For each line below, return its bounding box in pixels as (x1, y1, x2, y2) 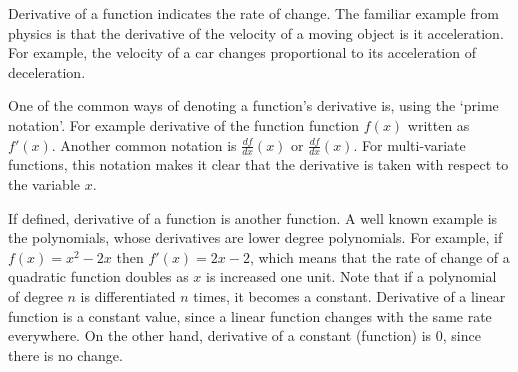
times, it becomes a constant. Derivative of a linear (193, 285, 506, 306)
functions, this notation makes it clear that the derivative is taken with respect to (8, 154, 509, 175)
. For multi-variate (353, 134, 466, 155)
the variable (8, 173, 80, 194)
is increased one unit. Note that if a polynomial (206, 266, 497, 287)
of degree (8, 285, 63, 306)
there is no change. (8, 344, 123, 365)
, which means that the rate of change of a (249, 246, 510, 267)
